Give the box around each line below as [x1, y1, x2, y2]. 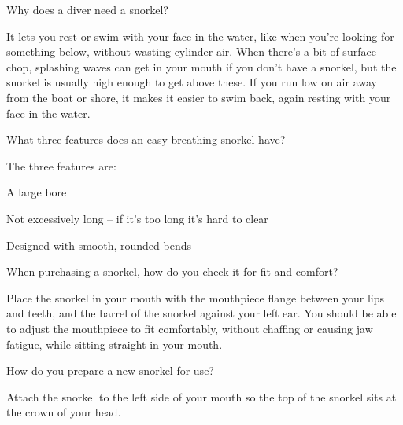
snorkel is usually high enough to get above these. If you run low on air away [6, 74, 377, 90]
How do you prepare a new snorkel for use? [6, 362, 214, 379]
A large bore [6, 184, 67, 200]
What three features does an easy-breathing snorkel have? [6, 131, 286, 148]
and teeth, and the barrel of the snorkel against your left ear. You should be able [6, 305, 397, 321]
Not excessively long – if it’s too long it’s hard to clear [6, 210, 268, 226]
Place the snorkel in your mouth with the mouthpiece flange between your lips [6, 289, 384, 306]
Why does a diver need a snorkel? [6, 2, 168, 17]
